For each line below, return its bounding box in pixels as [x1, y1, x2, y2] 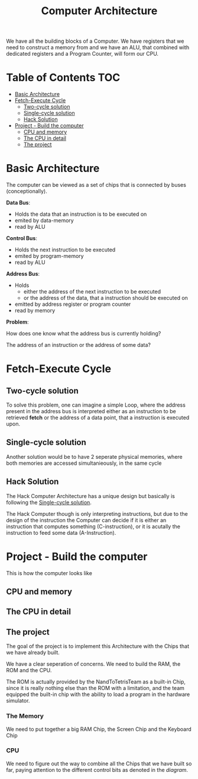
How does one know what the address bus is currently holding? [6, 330, 161, 337]
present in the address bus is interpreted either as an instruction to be [6, 408, 176, 415]
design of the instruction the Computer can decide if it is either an [6, 516, 167, 523]
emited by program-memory [14, 253, 84, 260]
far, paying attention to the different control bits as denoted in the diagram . [6, 766, 188, 773]
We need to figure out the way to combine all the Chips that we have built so [6, 760, 192, 767]
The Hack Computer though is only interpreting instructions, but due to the [6, 510, 188, 517]
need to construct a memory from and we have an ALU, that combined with [6, 44, 190, 51]
